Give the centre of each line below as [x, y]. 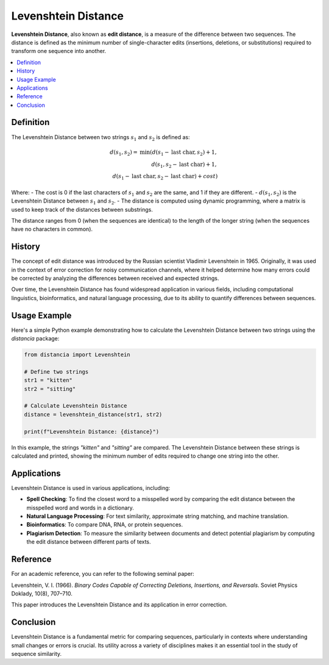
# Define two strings [56, 372]
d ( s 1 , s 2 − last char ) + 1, [184, 165]
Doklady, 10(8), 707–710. [42, 593]
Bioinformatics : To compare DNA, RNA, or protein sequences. [105, 525]
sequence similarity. [37, 654]
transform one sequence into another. [59, 51]
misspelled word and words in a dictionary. [80, 508]
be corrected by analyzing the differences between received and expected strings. [115, 278]
